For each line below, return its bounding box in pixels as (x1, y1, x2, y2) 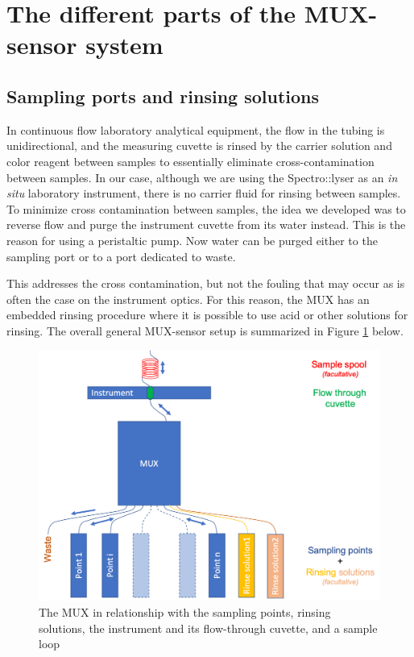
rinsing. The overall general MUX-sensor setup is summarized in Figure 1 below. (6, 322, 404, 339)
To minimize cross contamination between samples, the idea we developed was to (6, 200, 406, 217)
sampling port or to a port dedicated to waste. (6, 247, 236, 264)
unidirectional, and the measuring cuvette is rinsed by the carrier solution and (6, 137, 392, 154)
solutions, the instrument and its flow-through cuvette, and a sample (39, 619, 378, 636)
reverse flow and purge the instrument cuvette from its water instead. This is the (6, 216, 406, 233)
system (85, 28, 164, 61)
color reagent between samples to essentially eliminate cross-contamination (6, 152, 375, 169)
